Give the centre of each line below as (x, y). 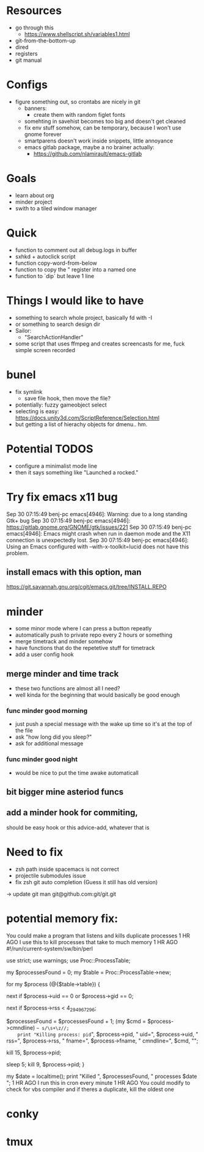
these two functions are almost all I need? (67, 689)
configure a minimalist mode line (56, 466)
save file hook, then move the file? (67, 398)
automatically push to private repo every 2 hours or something (94, 635)
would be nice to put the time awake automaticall (77, 773)
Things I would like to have (75, 301)
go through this (34, 28)
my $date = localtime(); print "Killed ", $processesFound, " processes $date (102, 1076)
